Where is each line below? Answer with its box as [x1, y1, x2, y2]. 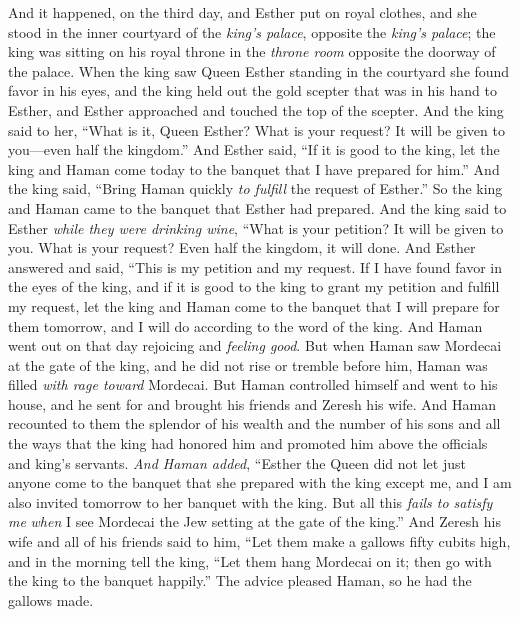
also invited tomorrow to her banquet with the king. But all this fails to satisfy [8, 491, 493, 512]
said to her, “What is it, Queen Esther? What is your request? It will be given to [8, 119, 505, 140]
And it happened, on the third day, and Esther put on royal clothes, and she [8, 2, 477, 22]
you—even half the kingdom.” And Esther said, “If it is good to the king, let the [8, 139, 500, 160]
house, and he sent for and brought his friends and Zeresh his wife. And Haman [8, 393, 496, 414]
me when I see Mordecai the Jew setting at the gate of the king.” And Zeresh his [8, 511, 501, 532]
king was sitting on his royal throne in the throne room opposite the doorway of [8, 41, 496, 62]
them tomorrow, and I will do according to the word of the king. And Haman [8, 315, 483, 336]
